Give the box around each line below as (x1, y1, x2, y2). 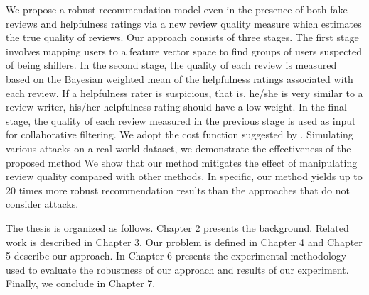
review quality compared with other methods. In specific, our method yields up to (6, 169, 363, 184)
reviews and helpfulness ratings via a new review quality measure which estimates (6, 16, 362, 30)
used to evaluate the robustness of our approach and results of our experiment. (6, 262, 349, 277)
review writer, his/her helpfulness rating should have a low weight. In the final (6, 99, 348, 114)
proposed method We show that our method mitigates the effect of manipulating (6, 155, 358, 169)
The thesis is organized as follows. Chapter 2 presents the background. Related (6, 220, 349, 235)
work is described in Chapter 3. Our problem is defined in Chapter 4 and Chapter (6, 234, 363, 249)
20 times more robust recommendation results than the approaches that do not (6, 182, 350, 197)
